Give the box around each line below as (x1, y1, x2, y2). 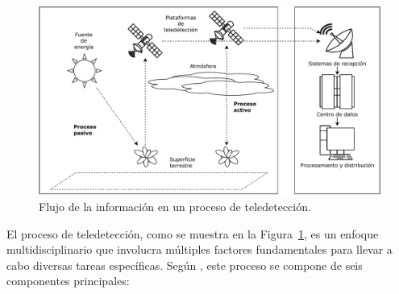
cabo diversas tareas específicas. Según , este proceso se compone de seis (6, 256, 363, 273)
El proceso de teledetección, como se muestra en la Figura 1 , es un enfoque (6, 225, 379, 242)
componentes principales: (6, 272, 130, 289)
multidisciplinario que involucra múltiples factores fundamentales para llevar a (6, 241, 393, 258)
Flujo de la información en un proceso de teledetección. (39, 197, 311, 214)
